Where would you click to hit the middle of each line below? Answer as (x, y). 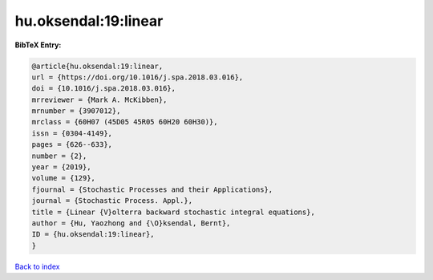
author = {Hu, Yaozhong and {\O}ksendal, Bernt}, (131, 223)
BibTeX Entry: (38, 45)
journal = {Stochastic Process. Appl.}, (112, 201)
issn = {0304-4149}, (72, 133)
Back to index (37, 266)
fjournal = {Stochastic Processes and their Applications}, (152, 189)
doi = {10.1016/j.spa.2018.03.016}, (104, 89)
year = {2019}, (61, 167)
